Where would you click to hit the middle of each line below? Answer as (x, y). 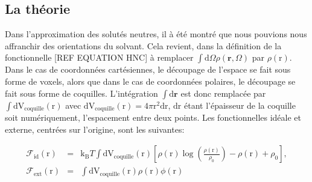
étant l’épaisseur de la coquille (240, 105)
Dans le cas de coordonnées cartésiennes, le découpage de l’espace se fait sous (148, 69)
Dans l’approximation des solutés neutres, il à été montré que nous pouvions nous (156, 34)
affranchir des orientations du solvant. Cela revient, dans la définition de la (143, 45)
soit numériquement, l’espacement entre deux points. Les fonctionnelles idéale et (153, 117)
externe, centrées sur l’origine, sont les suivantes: (95, 129)
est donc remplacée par (223, 93)
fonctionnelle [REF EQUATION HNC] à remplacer (99, 57)
